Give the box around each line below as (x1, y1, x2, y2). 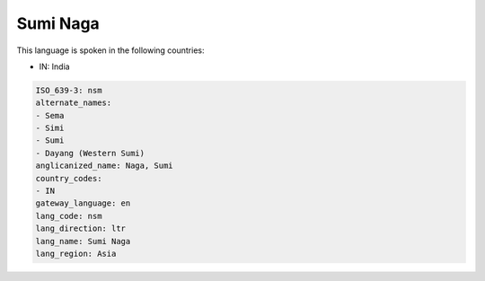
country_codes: (35, 173, 102, 183)
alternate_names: (35, 98, 112, 108)
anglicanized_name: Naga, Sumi (35, 161, 174, 171)
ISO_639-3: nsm (35, 85, 102, 95)
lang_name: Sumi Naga (35, 236, 131, 246)
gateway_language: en (35, 198, 131, 208)
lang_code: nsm (35, 211, 102, 221)
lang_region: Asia (35, 249, 117, 259)
